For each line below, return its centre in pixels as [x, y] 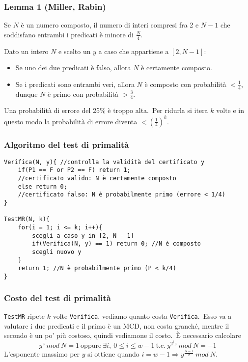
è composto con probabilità [185, 84]
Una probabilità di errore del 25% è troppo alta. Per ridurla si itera [106, 110]
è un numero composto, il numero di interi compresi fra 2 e [110, 25]
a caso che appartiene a [134, 51]
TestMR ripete [25, 316]
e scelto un [75, 51]
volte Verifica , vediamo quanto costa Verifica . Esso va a [142, 316]
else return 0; [42, 186]
